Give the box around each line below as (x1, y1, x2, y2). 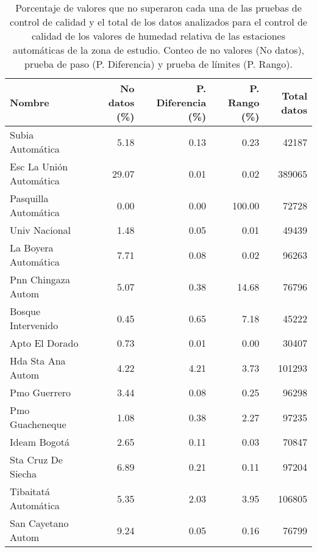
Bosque (10, 304, 41, 318)
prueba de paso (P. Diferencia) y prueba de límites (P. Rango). (24, 57, 293, 71)
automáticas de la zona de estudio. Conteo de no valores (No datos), (12, 43, 305, 57)
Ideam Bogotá (10, 435, 69, 449)
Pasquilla (10, 191, 49, 205)
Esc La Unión (10, 159, 68, 173)
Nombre (10, 95, 49, 109)
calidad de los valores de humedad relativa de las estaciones (31, 29, 286, 43)
